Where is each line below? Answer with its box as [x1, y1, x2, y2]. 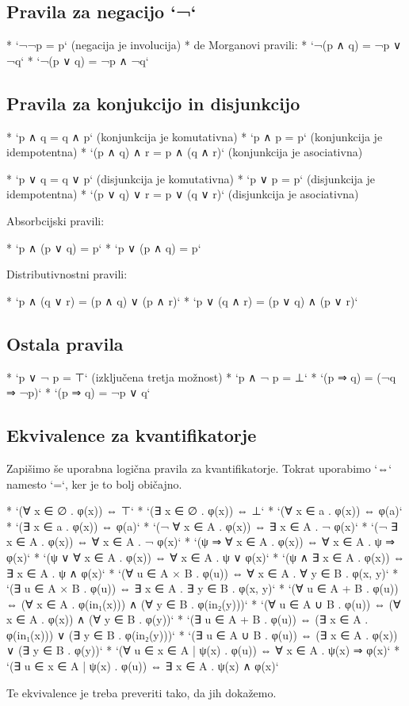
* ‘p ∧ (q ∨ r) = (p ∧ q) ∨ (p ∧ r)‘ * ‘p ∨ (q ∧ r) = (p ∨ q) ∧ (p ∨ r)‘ [6, 292, 358, 309]
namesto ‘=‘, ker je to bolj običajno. [6, 475, 182, 492]
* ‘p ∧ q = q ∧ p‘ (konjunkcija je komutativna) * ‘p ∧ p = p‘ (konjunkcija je [6, 128, 383, 144]
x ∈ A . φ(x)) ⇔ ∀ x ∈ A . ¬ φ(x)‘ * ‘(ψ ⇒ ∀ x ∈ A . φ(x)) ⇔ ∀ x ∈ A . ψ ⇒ [6, 533, 395, 550]
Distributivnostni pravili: [6, 266, 128, 282]
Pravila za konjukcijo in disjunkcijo [6, 90, 300, 115]
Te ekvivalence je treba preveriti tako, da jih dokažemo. [6, 684, 277, 700]
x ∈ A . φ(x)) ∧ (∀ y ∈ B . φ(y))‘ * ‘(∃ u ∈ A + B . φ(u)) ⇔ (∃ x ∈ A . [6, 611, 369, 627]
